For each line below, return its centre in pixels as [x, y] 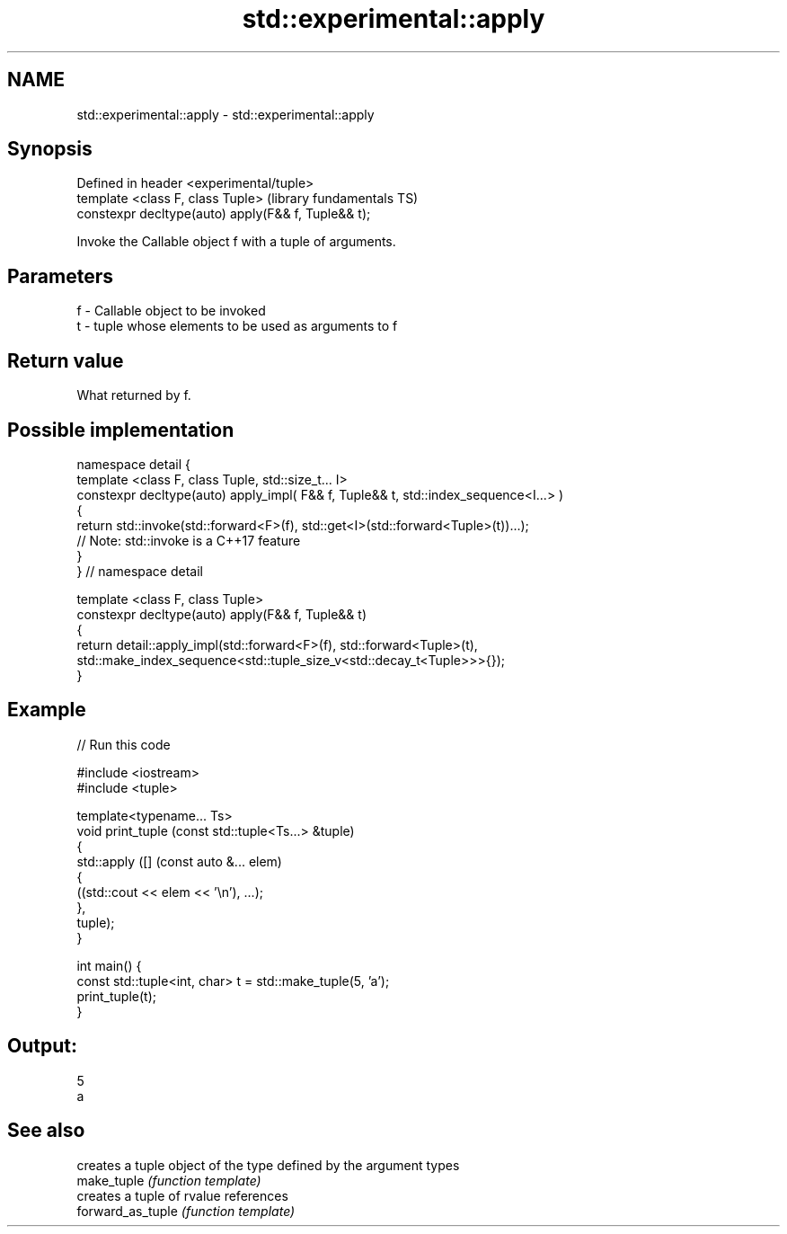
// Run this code [124, 744]
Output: [42, 1046]
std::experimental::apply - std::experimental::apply [225, 114]
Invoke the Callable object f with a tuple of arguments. [236, 242]
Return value [66, 360]
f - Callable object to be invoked [171, 311]
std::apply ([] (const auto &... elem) [179, 861]
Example [47, 710]
